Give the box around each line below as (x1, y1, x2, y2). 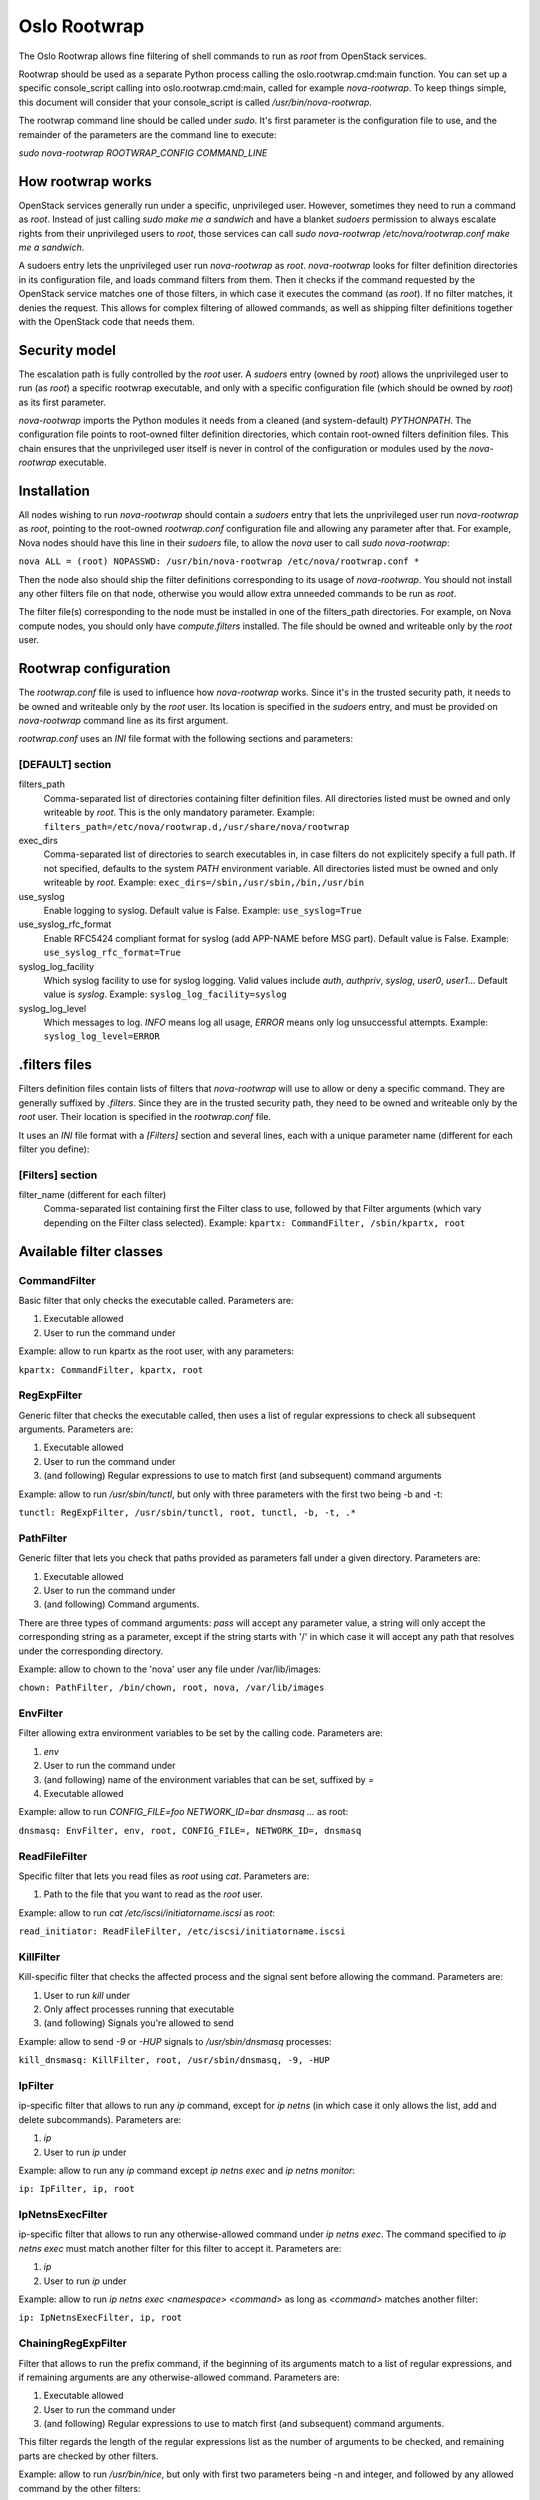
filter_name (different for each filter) (18, 1189, 167, 1201)
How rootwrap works (18, 173, 152, 190)
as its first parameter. (18, 396, 107, 408)
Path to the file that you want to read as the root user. (43, 1888, 264, 1900)
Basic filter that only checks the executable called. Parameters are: (18, 1295, 294, 1306)
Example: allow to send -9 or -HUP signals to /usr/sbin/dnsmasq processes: (18, 2035, 332, 2047)
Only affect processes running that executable (43, 2003, 235, 2015)
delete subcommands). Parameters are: (18, 2113, 182, 2125)
